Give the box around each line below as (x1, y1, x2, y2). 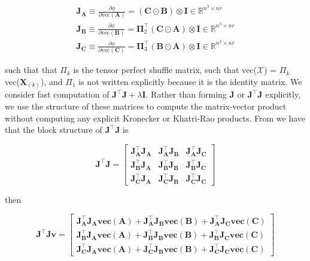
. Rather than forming (145, 88, 227, 101)
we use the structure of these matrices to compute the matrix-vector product (5, 100, 287, 113)
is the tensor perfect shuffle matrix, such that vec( (73, 63, 257, 76)
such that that (5, 63, 57, 76)
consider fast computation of (5, 88, 110, 101)
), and (41, 75, 63, 87)
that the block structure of (5, 123, 102, 136)
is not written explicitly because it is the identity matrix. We (78, 75, 302, 87)
